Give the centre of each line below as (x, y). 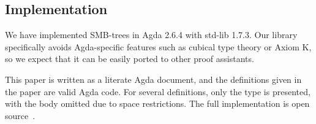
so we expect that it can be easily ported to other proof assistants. (130, 59)
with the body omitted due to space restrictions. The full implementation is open (157, 103)
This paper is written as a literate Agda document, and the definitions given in (153, 79)
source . (20, 115)
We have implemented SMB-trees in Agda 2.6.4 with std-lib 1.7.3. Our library (151, 35)
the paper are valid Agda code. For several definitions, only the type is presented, (158, 91)
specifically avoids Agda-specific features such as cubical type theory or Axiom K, (158, 46)
